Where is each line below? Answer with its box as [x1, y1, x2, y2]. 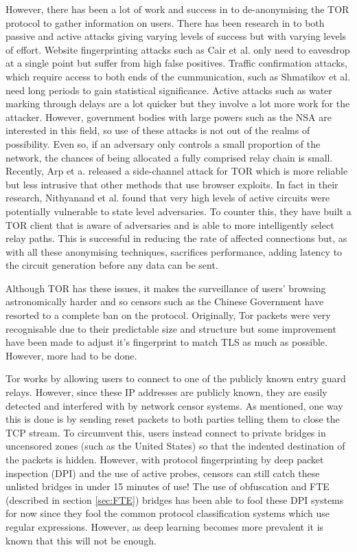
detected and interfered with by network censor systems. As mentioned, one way [5, 398, 343, 412]
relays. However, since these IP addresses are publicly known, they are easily [5, 385, 327, 399]
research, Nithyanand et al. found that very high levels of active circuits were [5, 190, 330, 205]
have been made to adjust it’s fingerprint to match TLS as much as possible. [5, 335, 327, 349]
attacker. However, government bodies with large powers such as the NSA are [5, 109, 332, 124]
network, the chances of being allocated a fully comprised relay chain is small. [5, 150, 333, 164]
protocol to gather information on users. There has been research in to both [5, 15, 325, 30]
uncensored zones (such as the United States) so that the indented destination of [5, 439, 345, 453]
